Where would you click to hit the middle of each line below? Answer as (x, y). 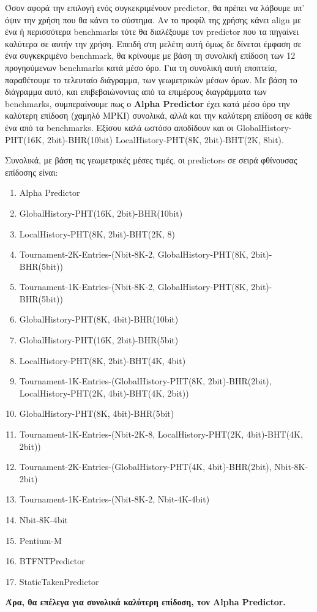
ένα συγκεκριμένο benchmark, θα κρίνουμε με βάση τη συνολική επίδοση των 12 (150, 55)
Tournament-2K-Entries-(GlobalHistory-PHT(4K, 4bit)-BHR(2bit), (145, 467)
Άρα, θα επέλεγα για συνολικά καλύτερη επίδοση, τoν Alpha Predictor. (145, 602)
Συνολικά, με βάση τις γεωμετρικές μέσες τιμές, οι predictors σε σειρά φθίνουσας (151, 160)
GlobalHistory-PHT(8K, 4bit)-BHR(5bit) (97, 413)
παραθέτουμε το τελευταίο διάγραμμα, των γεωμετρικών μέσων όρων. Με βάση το (151, 79)
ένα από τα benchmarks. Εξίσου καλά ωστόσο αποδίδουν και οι (119, 127)
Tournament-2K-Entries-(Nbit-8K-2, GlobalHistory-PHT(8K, (134, 254)
